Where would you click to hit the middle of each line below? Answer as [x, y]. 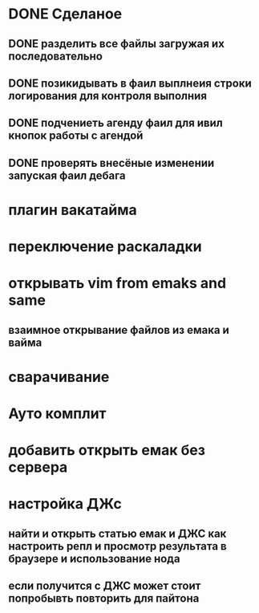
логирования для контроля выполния [107, 96]
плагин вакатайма [73, 210]
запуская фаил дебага [67, 175]
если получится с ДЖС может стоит [105, 586]
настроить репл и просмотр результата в [117, 546]
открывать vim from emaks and [117, 284]
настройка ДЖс [65, 504]
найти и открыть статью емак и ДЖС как [117, 533]
